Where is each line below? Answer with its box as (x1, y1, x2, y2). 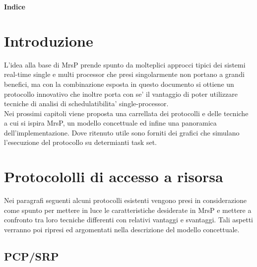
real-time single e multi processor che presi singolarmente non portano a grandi (4, 69, 245, 79)
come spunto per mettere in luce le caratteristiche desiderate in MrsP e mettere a (4, 204, 252, 215)
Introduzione (4, 30, 93, 51)
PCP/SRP (4, 248, 59, 264)
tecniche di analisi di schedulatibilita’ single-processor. (4, 98, 169, 109)
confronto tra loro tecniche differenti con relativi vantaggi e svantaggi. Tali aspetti (4, 214, 254, 225)
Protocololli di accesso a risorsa (4, 166, 223, 187)
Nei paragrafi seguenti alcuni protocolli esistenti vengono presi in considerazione (4, 195, 247, 205)
